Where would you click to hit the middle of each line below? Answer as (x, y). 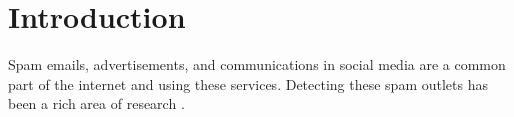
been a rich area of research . (96, 103)
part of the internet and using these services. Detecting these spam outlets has (248, 83)
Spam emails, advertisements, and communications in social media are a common (257, 64)
